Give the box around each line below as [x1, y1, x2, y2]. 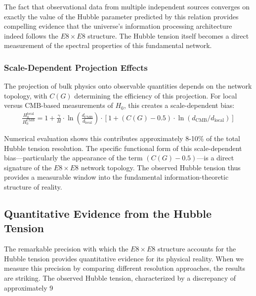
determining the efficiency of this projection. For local [74, 90, 237, 100]
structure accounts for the [157, 244, 236, 254]
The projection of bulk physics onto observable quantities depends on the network [4, 81, 252, 91]
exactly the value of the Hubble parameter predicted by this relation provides [4, 11, 239, 21]
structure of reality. [4, 181, 62, 192]
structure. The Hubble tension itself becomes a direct [87, 30, 249, 41]
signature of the [4, 162, 52, 172]
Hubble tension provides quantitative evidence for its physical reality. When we [4, 253, 244, 263]
